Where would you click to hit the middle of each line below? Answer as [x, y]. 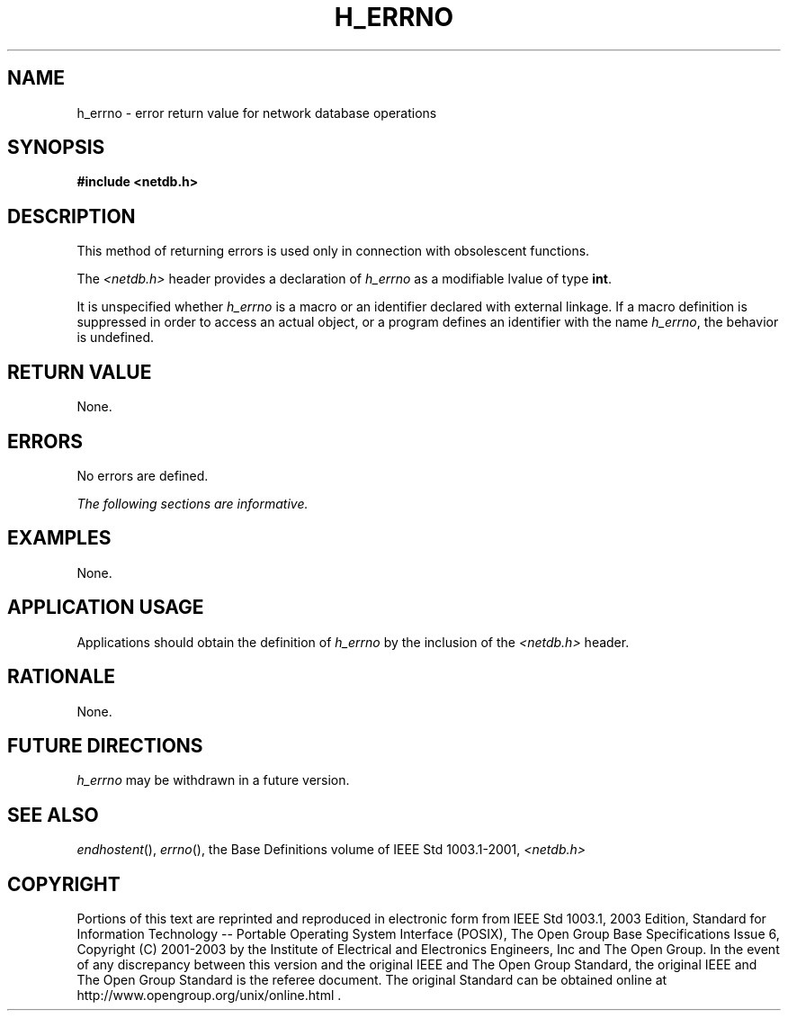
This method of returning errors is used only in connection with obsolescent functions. [333, 251]
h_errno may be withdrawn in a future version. [213, 780]
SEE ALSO [53, 815]
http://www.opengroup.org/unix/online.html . [209, 995]
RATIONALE [62, 677]
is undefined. [116, 338]
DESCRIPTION [72, 216]
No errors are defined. [143, 475]
